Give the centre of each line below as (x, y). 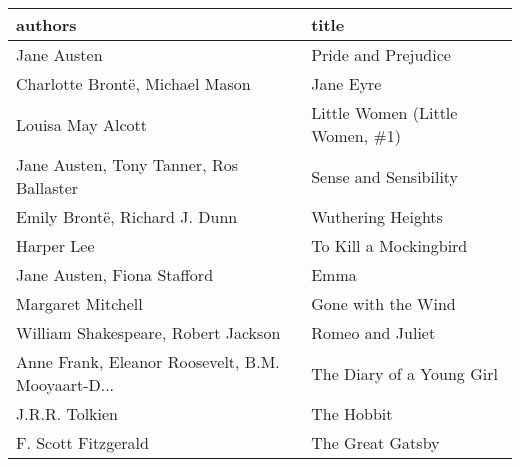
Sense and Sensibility (385, 176)
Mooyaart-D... (65, 384)
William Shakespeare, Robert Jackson (148, 332)
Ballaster (47, 187)
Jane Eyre (346, 83)
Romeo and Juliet (373, 332)
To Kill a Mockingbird (389, 245)
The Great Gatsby (375, 442)
